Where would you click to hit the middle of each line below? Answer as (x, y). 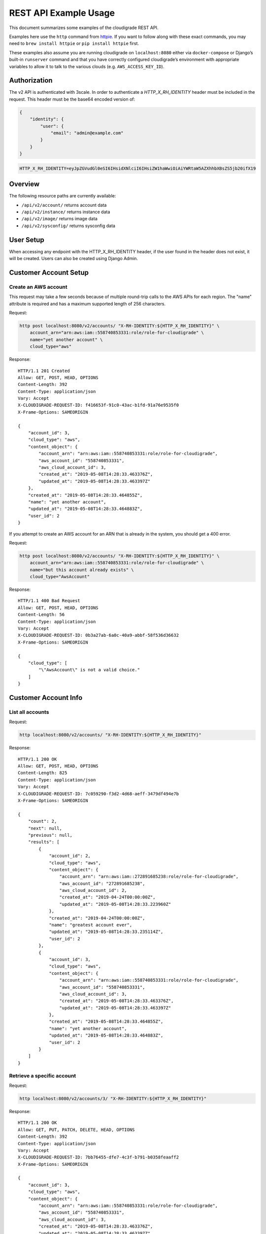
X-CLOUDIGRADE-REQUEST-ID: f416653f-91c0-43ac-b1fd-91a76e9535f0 (99, 405)
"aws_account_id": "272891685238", (102, 883)
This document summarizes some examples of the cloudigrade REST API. (84, 28)
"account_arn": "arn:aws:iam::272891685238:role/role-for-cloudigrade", (149, 877)
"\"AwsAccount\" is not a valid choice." (89, 670)
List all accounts (29, 712)
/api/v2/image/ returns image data (60, 219)
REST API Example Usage (62, 13)
